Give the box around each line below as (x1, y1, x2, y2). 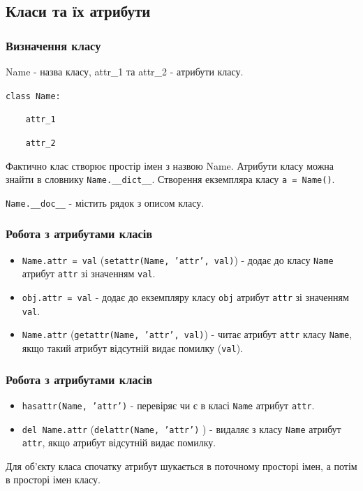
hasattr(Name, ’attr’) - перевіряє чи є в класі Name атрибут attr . (22, 397, 315, 412)
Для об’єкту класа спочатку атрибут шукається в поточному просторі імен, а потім (6, 458, 357, 473)
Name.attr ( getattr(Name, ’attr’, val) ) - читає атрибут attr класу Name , (22, 327, 353, 342)
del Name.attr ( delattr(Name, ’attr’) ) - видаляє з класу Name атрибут (22, 421, 341, 436)
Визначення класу (6, 36, 101, 54)
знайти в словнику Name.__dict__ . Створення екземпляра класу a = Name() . (6, 172, 335, 186)
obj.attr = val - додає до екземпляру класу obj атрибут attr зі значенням (22, 290, 349, 304)
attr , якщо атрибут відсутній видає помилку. (22, 435, 216, 450)
